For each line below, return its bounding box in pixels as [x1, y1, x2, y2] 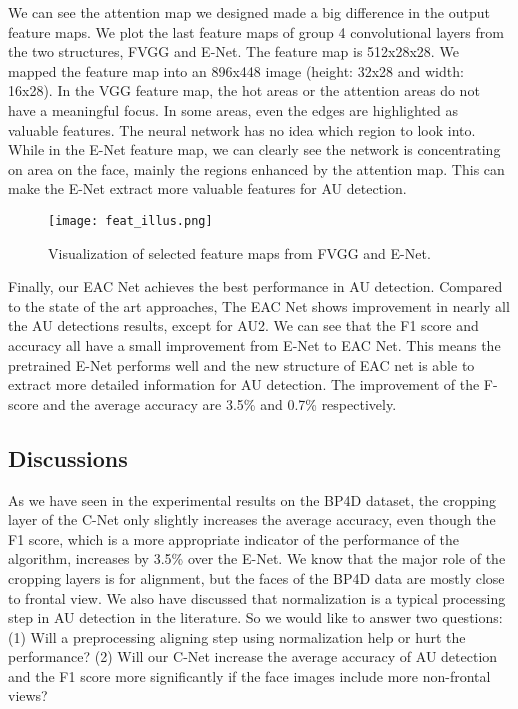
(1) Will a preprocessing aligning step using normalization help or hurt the [8, 626, 466, 647]
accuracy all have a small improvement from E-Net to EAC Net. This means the [8, 334, 501, 355]
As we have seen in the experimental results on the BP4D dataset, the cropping [8, 489, 496, 510]
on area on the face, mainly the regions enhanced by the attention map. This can [8, 158, 505, 179]
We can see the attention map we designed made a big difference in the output [8, 2, 490, 22]
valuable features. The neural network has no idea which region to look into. [8, 119, 476, 140]
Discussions [8, 442, 128, 473]
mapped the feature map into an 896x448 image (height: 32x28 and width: [8, 60, 464, 81]
